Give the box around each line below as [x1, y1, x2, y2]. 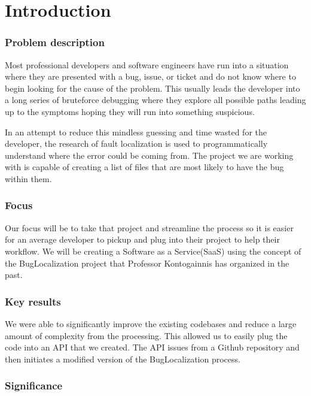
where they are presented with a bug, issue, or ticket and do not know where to [5, 70, 296, 83]
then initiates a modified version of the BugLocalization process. [5, 352, 240, 365]
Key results [5, 294, 61, 309]
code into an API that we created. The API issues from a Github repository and [5, 341, 300, 353]
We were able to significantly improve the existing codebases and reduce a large [5, 317, 297, 330]
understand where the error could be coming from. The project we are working [5, 149, 294, 161]
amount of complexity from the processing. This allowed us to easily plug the [5, 329, 288, 341]
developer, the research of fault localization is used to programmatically [5, 137, 268, 150]
